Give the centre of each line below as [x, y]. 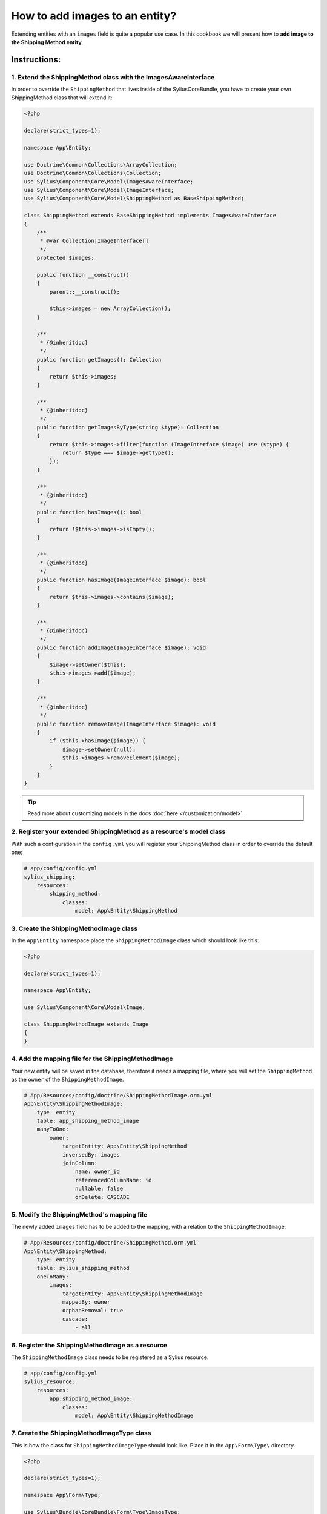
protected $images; [66, 258]
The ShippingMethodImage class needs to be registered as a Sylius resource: [110, 1357]
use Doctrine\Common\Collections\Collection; [93, 173]
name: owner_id [97, 1172]
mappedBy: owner [86, 1302]
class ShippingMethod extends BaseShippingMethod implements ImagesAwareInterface [150, 216]
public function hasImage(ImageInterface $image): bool [121, 580]
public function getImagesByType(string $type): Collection [128, 427]
